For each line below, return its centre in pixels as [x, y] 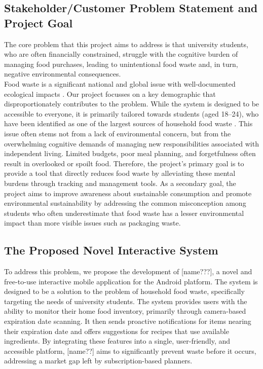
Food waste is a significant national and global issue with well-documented [120, 83]
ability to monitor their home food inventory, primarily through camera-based [125, 311]
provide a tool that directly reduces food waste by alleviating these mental [120, 173]
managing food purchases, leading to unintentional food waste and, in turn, [121, 64]
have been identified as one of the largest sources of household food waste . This [128, 123]
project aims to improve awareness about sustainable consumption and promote [128, 193]
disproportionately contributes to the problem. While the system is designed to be [132, 104]
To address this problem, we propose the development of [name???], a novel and [128, 271]
